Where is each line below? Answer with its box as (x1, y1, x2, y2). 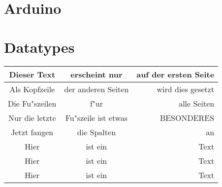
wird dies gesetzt (157, 83, 215, 95)
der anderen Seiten (64, 83, 129, 95)
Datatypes (4, 37, 75, 57)
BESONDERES (159, 112, 215, 123)
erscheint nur (70, 68, 123, 80)
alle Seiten (179, 97, 215, 109)
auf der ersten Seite (136, 68, 215, 80)
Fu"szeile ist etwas (65, 112, 128, 123)
